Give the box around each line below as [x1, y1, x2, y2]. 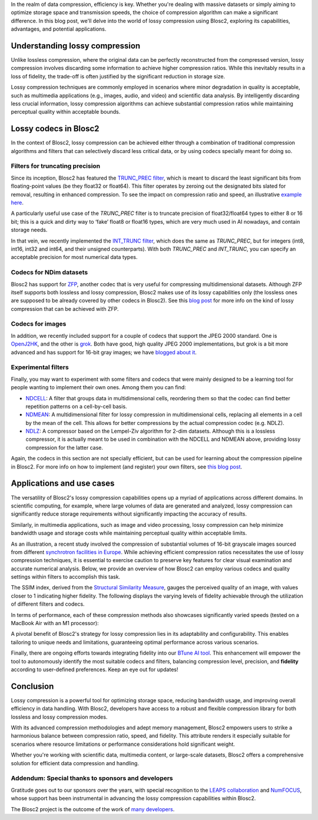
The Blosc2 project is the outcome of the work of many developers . [11, 805, 175, 812]
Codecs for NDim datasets [11, 268, 88, 277]
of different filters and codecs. [11, 600, 85, 607]
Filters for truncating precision [11, 162, 101, 170]
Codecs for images [11, 320, 67, 328]
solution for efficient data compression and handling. [11, 759, 140, 766]
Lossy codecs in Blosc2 [11, 124, 100, 134]
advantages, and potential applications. [11, 25, 107, 32]
